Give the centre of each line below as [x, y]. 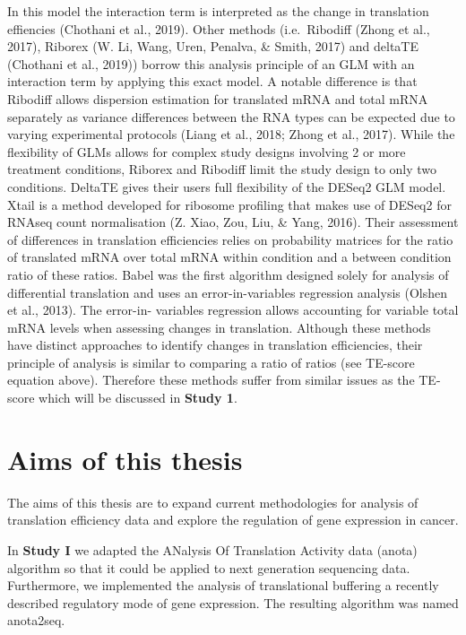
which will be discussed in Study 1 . [138, 398]
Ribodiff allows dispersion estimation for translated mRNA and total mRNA [218, 98]
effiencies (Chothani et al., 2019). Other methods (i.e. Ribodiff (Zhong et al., [219, 28]
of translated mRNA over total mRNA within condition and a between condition [229, 257]
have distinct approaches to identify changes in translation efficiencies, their [215, 345]
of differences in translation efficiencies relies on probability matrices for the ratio [230, 239]
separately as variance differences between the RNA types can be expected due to [231, 116]
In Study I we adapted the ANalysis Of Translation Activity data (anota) [212, 549]
